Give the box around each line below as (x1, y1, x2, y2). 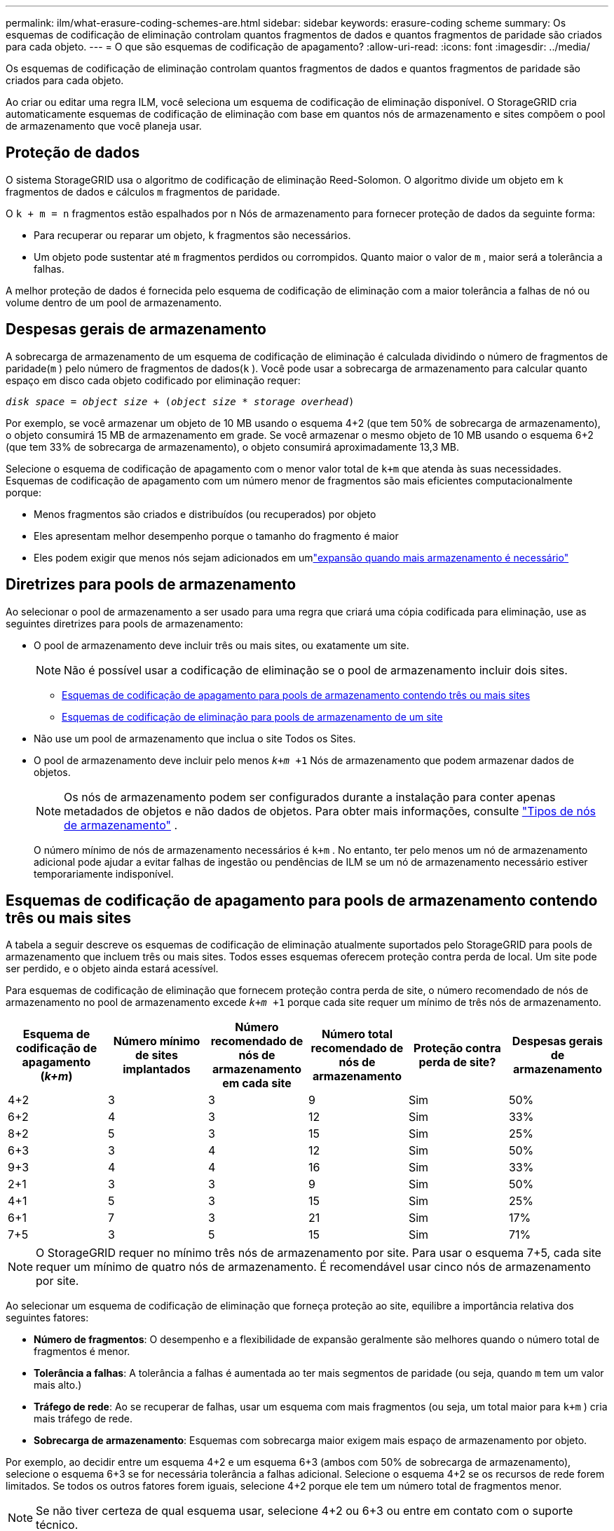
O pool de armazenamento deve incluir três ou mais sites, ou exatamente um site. (34, 639, 409, 651)
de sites (135, 1048, 178, 1063)
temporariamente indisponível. (34, 867, 174, 880)
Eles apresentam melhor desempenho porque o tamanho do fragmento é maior (34, 529, 399, 542)
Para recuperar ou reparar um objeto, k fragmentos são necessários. (34, 229, 351, 241)
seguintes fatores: (6, 1312, 89, 1324)
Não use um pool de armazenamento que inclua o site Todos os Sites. (34, 732, 356, 744)
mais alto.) (34, 1379, 82, 1391)
